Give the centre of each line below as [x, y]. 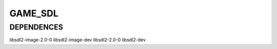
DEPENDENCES [36, 27]
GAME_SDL [34, 13]
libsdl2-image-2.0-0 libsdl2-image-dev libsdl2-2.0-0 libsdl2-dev [78, 40]
